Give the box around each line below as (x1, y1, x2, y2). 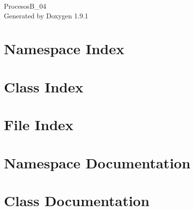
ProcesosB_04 (4, 1, 47, 11)
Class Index (4, 76, 83, 96)
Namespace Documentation (4, 152, 191, 172)
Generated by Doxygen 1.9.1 (4, 10, 88, 20)
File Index (4, 115, 74, 135)
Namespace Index (4, 39, 125, 59)
